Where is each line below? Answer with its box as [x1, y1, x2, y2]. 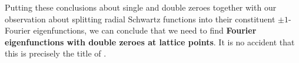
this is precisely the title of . [5, 47, 107, 59]
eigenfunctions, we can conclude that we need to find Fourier [33, 24, 257, 37]
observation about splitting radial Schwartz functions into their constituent [5, 12, 275, 25]
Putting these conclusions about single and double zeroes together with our [5, 1, 277, 13]
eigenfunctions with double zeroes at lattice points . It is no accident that [5, 35, 295, 48]
